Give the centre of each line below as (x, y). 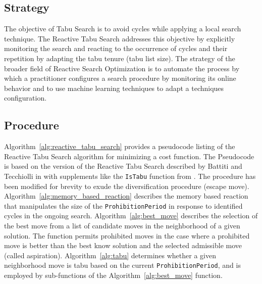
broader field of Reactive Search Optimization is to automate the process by (122, 68)
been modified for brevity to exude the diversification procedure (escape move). (127, 186)
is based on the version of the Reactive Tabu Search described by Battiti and (123, 166)
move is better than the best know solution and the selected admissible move (123, 245)
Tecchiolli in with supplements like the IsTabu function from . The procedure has (130, 176)
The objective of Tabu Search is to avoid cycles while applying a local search (123, 29)
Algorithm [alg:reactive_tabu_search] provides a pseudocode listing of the (120, 146)
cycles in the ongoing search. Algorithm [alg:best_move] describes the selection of (131, 216)
